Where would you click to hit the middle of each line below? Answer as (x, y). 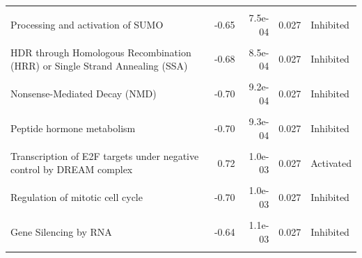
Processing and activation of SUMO (87, 24)
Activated (331, 162)
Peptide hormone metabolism (73, 128)
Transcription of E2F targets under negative (105, 155)
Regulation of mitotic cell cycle (77, 197)
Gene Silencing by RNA (61, 231)
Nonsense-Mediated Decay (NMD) (84, 94)
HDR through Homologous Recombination (101, 52)
